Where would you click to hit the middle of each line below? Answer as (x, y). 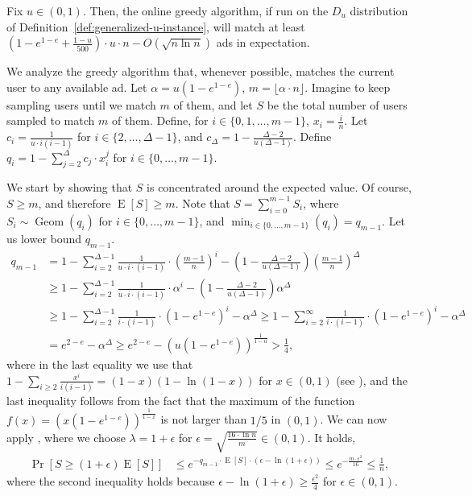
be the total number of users (337, 104)
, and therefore (75, 203)
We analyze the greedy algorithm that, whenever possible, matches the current (201, 71)
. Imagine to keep (348, 87)
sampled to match (51, 120)
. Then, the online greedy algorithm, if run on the (205, 10)
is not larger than (204, 419)
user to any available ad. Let (77, 87)
